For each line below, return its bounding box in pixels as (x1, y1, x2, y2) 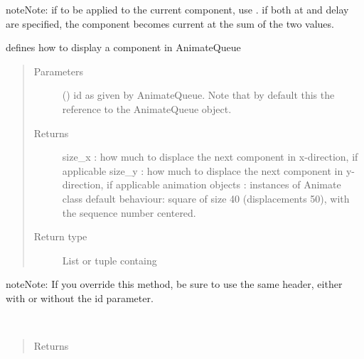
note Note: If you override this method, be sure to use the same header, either (6, 277, 343, 291)
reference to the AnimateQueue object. (62, 101, 232, 116)
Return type (33, 229, 87, 244)
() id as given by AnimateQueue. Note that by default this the (62, 87, 335, 102)
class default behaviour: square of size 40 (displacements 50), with (62, 191, 350, 205)
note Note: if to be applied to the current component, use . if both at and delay (6, 2, 349, 16)
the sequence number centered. (62, 205, 196, 220)
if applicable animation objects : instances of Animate (107, 177, 341, 192)
